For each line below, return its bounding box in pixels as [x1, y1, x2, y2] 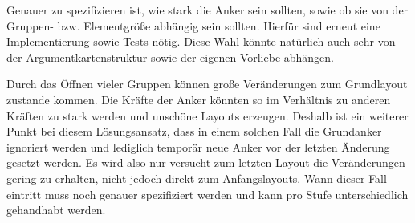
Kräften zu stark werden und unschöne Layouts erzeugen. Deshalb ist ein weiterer [6, 107, 409, 124]
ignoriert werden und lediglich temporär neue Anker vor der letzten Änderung [6, 138, 390, 155]
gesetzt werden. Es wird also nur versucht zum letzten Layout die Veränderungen [6, 154, 405, 171]
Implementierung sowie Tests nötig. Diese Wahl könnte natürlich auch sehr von [6, 33, 396, 50]
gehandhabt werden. [6, 201, 106, 218]
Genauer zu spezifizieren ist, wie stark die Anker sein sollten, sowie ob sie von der [6, 2, 409, 18]
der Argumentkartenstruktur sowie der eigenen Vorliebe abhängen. [6, 48, 335, 65]
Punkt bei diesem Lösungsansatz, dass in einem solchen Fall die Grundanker [6, 123, 382, 140]
